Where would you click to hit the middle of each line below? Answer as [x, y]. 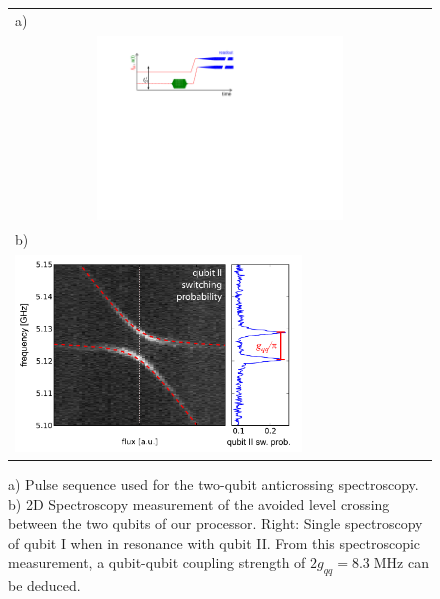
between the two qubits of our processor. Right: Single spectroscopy [215, 523]
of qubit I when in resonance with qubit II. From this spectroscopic [214, 542]
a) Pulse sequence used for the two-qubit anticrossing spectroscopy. [213, 484]
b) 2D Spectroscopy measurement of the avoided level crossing [199, 503]
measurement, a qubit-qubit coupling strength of [157, 562]
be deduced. [44, 585]
